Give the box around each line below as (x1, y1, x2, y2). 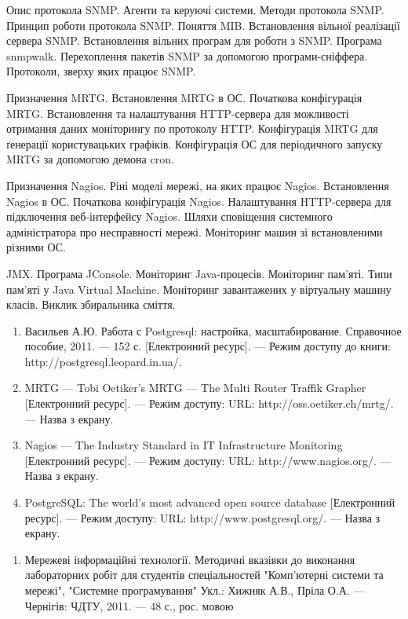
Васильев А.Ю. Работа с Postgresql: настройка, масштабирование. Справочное (24, 322, 402, 339)
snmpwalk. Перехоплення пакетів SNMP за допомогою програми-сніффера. (6, 47, 368, 64)
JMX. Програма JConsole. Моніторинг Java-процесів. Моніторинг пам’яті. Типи (6, 265, 392, 281)
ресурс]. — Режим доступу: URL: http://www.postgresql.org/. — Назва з (24, 509, 381, 526)
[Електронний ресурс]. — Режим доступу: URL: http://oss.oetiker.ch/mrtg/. (24, 395, 394, 412)
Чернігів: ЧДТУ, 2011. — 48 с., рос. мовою (24, 597, 234, 614)
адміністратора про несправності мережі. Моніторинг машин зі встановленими (6, 223, 383, 240)
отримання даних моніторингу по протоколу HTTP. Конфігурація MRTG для (6, 120, 378, 137)
